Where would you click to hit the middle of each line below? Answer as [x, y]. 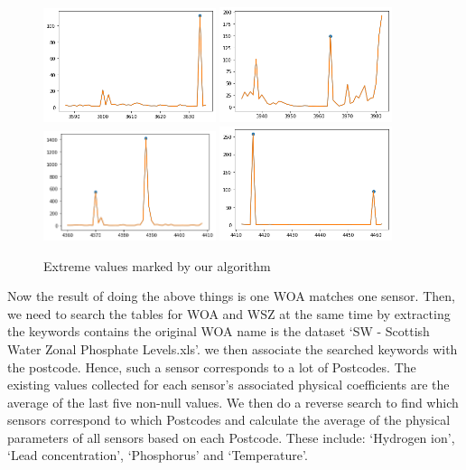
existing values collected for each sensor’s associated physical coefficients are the [228, 385]
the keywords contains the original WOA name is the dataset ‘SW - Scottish [219, 331]
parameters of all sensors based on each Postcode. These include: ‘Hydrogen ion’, [231, 437]
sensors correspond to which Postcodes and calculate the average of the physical [229, 420]
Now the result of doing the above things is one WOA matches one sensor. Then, [231, 296]
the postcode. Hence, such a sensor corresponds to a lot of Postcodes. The [212, 367]
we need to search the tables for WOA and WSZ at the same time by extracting [229, 313]
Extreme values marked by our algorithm [157, 265]
